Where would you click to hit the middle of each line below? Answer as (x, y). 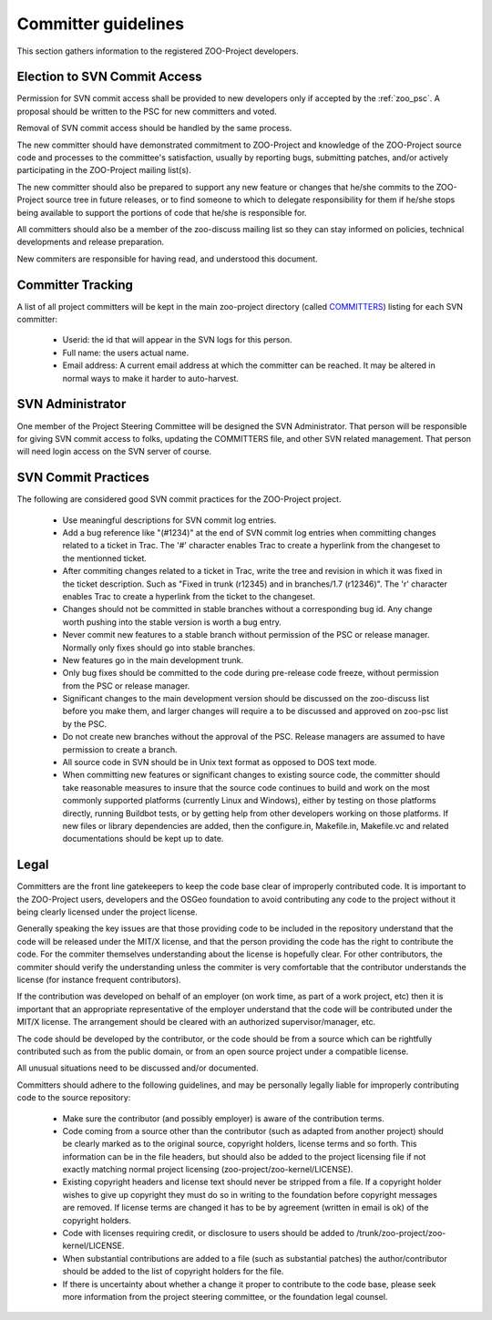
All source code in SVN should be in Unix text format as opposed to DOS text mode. (220, 762)
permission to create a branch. (120, 749)
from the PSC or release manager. (126, 686)
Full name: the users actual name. (126, 353)
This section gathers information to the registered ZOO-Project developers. (158, 51)
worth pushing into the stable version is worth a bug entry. (172, 622)
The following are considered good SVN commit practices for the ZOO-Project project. (179, 499)
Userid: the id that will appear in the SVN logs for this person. (177, 340)
